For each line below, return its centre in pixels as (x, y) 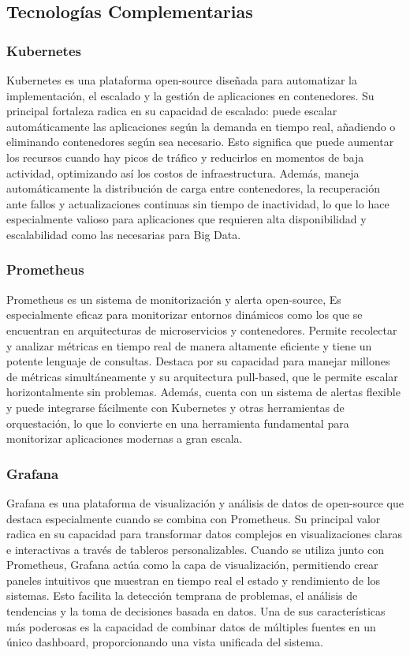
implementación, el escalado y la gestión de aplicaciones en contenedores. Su (190, 95)
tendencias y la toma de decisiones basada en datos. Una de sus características (196, 611)
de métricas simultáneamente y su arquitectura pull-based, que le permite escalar (202, 376)
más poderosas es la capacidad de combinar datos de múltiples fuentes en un (191, 626)
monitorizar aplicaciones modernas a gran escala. (125, 438)
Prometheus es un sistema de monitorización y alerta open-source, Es (174, 299)
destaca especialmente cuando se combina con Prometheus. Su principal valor (194, 518)
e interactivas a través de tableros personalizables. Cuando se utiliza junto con (195, 549)
